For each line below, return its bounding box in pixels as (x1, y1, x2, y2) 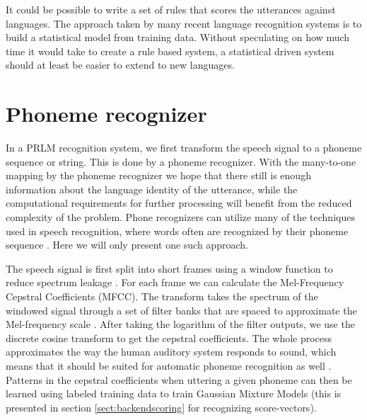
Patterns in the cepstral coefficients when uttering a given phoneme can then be (6, 372, 352, 387)
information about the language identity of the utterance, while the (6, 181, 298, 196)
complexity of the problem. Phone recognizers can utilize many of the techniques (6, 210, 355, 225)
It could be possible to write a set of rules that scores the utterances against (6, 2, 336, 16)
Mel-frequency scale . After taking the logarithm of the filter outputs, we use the (6, 317, 355, 331)
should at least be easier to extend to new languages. (6, 57, 235, 72)
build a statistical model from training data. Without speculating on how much (6, 30, 350, 45)
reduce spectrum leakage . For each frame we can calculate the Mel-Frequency (6, 275, 344, 290)
